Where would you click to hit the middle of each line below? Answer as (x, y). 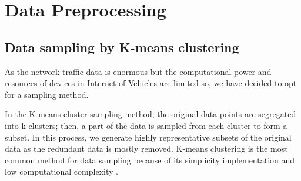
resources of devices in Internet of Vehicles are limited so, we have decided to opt (151, 83)
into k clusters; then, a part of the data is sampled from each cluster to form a (146, 125)
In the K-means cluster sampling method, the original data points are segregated (150, 114)
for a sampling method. (47, 94)
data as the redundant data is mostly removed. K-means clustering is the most (146, 148)
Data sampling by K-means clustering (122, 47)
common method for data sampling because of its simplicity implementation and (150, 160)
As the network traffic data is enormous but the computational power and (138, 71)
